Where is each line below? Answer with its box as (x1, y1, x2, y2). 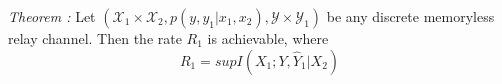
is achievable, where (207, 28, 329, 48)
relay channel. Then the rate (8, 28, 182, 48)
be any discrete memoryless (326, 6, 495, 26)
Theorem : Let (8, 6, 96, 26)
